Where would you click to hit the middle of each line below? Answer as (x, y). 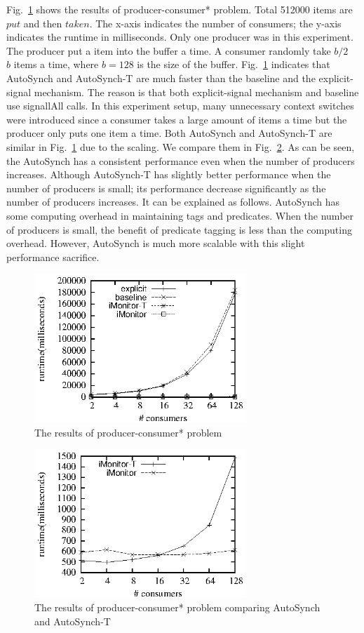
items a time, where (56, 64)
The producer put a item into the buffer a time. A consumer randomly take (169, 50)
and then (43, 23)
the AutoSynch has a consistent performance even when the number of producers (181, 160)
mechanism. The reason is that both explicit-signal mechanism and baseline (196, 92)
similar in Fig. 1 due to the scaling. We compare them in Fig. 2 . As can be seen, (181, 146)
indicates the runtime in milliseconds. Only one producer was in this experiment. (180, 37)
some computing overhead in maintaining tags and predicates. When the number (180, 215)
